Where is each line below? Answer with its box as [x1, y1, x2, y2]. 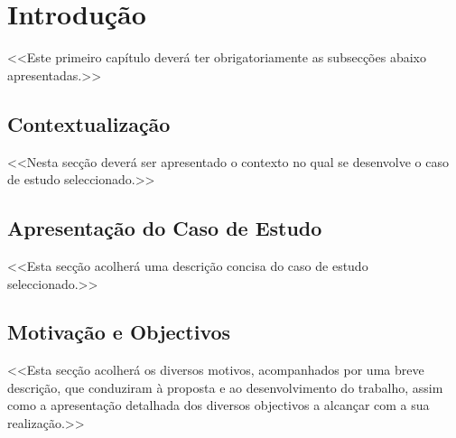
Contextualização [7, 109, 171, 137]
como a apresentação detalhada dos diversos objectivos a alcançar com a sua [7, 396, 430, 415]
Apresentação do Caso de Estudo [7, 214, 322, 242]
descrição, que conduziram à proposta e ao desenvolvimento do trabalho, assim [7, 377, 443, 396]
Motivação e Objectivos [7, 318, 231, 346]
